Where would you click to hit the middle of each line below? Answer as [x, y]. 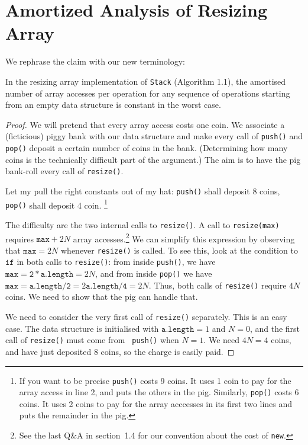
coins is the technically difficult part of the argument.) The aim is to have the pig [153, 159]
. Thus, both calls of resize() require [218, 285]
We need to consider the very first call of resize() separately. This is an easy [146, 316]
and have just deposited [48, 351]
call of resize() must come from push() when [92, 340]
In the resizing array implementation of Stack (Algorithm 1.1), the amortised [146, 81]
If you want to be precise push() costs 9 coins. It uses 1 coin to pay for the [155, 380]
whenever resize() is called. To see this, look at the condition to [179, 250]
